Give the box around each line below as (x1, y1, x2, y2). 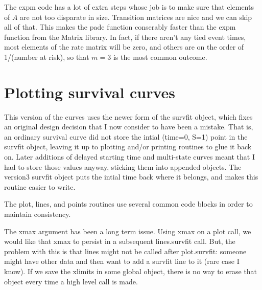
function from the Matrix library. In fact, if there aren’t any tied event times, (4, 31, 246, 42)
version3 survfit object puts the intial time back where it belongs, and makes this (4, 171, 258, 182)
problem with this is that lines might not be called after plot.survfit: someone (4, 246, 247, 256)
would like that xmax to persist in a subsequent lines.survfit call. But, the (4, 236, 235, 247)
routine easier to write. (4, 181, 76, 192)
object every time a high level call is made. (4, 276, 138, 286)
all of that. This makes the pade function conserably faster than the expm (4, 21, 236, 32)
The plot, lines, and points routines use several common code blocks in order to (4, 198, 253, 209)
